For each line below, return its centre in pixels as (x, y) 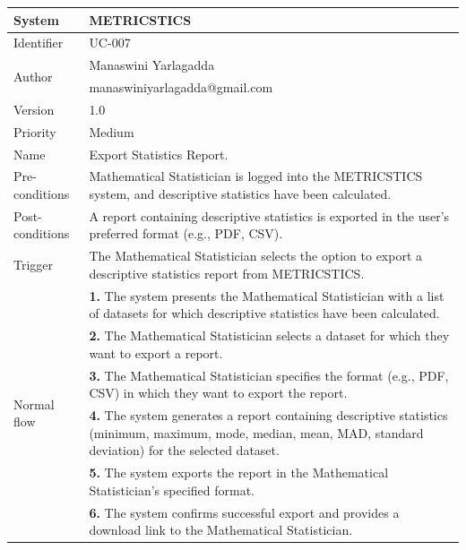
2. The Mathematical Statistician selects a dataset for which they (269, 335)
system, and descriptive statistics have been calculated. (240, 193)
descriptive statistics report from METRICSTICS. (227, 273)
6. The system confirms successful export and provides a (244, 512)
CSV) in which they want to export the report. (218, 393)
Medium (112, 131)
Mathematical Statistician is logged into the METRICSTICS (256, 176)
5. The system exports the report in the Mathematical (239, 473)
